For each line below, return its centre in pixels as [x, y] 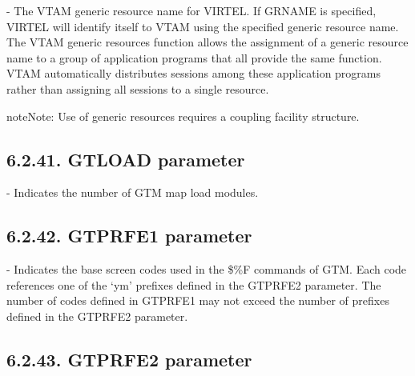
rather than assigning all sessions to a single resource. [138, 88]
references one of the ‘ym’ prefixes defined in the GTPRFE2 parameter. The [194, 284]
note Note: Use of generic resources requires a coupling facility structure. [183, 116]
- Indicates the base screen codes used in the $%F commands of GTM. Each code [207, 269]
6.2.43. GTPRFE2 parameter [129, 359]
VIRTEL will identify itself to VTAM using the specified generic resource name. [203, 26]
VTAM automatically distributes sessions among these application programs [194, 73]
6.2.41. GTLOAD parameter [126, 159]
